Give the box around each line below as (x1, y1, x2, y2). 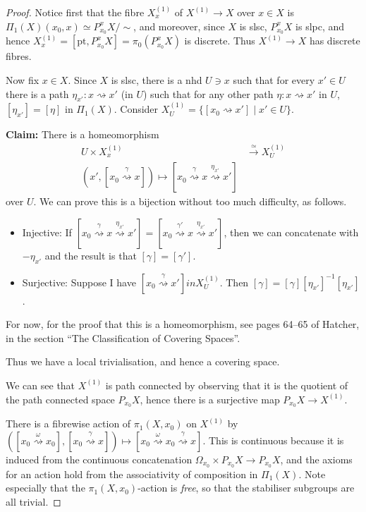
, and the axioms (280, 451, 353, 466)
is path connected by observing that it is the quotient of (105, 377, 348, 392)
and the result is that (44, 248, 137, 262)
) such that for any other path (142, 86, 274, 101)
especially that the (6, 480, 85, 495)
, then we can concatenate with (224, 224, 359, 239)
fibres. (6, 49, 32, 63)
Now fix (6, 73, 39, 87)
